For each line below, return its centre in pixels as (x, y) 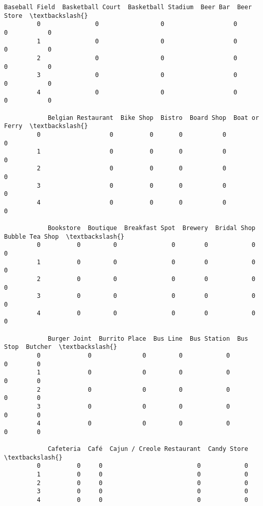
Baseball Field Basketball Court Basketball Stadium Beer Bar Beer (128, 7)
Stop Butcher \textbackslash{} (61, 347)
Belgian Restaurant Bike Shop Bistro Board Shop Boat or (153, 118)
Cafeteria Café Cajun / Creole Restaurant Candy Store (148, 449)
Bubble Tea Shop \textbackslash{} (64, 236)
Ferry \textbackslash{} (46, 126)
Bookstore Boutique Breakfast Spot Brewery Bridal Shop (151, 228)
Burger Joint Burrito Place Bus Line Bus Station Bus (148, 338)
